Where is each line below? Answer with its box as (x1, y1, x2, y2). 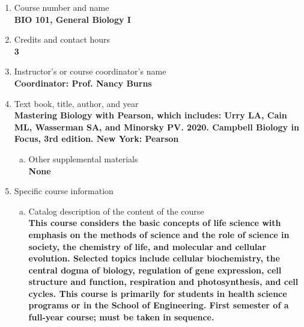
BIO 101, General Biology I (14, 13, 131, 25)
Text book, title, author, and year (14, 97, 139, 109)
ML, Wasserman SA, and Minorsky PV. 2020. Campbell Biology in (14, 120, 299, 133)
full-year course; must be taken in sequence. (28, 311, 214, 323)
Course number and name (14, 1, 109, 13)
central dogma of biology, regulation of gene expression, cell (28, 263, 282, 276)
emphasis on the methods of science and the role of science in (28, 228, 290, 240)
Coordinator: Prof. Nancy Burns (14, 76, 152, 89)
